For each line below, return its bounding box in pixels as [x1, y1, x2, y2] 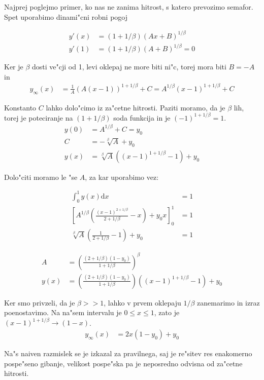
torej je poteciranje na [4, 112, 73, 123]
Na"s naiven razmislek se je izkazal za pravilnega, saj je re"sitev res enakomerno [4, 348, 252, 358]
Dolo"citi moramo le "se [4, 171, 78, 182]
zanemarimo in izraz [197, 297, 260, 308]
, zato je [154, 307, 180, 318]
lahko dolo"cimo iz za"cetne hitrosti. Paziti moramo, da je [46, 102, 225, 112]
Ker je [4, 61, 23, 72]
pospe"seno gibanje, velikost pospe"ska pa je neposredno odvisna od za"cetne [4, 358, 243, 368]
